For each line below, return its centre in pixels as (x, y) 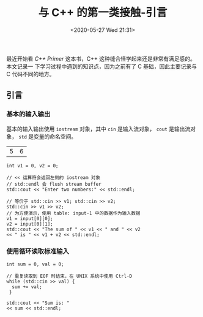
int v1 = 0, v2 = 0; (33, 166)
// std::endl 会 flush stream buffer (54, 184)
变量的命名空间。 (55, 136)
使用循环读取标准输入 (38, 251)
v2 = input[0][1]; (30, 224)
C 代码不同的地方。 (31, 74)
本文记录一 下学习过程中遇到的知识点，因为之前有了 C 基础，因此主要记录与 (102, 66)
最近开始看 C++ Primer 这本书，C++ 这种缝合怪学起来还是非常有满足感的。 (101, 58)
